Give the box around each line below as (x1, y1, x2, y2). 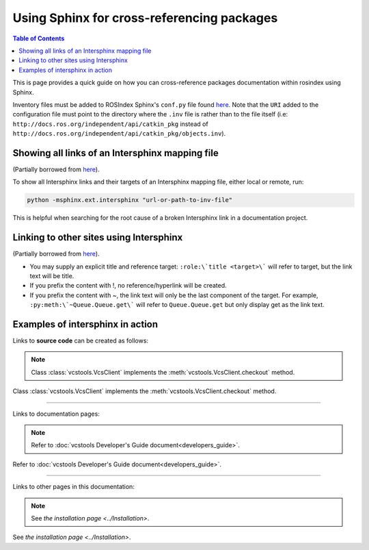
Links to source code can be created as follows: (12, 336, 149, 345)
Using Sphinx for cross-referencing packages (12, 10, 278, 25)
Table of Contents (12, 34, 65, 42)
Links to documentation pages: (12, 410, 100, 418)
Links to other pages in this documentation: (12, 483, 135, 491)
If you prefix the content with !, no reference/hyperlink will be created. (29, 282, 227, 290)
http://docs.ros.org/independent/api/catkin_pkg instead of (12, 120, 208, 128)
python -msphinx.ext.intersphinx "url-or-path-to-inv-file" (27, 196, 233, 204)
